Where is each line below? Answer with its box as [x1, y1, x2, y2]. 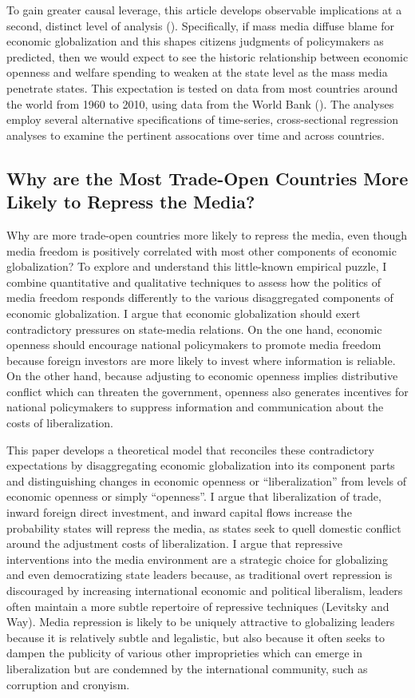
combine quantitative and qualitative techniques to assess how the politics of [6, 273, 381, 290]
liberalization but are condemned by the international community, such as [6, 660, 368, 676]
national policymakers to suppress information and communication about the [6, 399, 384, 415]
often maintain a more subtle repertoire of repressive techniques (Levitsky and [6, 597, 389, 614]
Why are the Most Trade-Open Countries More [6, 165, 409, 190]
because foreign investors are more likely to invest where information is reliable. [6, 351, 396, 368]
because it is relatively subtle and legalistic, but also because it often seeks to [6, 629, 385, 645]
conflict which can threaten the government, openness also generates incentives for [6, 383, 409, 399]
